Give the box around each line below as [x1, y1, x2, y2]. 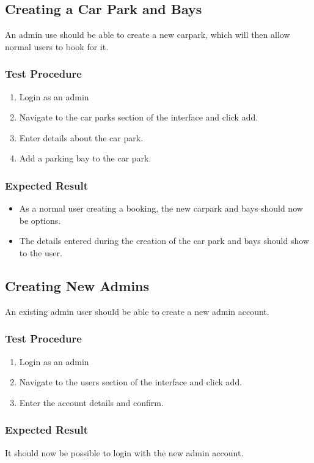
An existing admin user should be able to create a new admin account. [5, 305, 269, 317]
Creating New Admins [5, 276, 150, 295]
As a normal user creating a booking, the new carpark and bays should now [19, 202, 303, 215]
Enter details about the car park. [19, 131, 144, 144]
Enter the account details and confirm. [19, 396, 164, 409]
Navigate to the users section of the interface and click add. [19, 376, 243, 388]
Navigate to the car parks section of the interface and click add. [19, 111, 258, 124]
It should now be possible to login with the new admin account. [5, 446, 244, 459]
